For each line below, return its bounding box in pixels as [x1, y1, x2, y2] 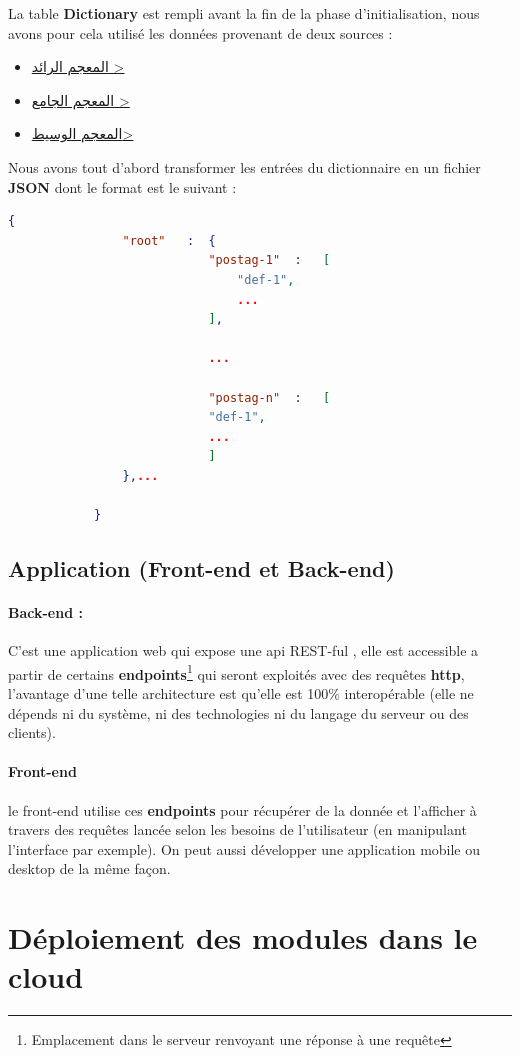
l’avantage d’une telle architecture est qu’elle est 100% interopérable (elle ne [8, 683, 474, 704]
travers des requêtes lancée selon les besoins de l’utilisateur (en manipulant [8, 819, 467, 840]
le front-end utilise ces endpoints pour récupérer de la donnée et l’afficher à [8, 799, 477, 820]
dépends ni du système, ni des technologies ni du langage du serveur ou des [8, 702, 469, 723]
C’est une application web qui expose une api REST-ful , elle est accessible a [8, 640, 479, 661]
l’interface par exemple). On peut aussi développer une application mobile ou [8, 838, 481, 859]
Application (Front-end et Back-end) [8, 553, 395, 584]
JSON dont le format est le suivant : [8, 176, 237, 197]
